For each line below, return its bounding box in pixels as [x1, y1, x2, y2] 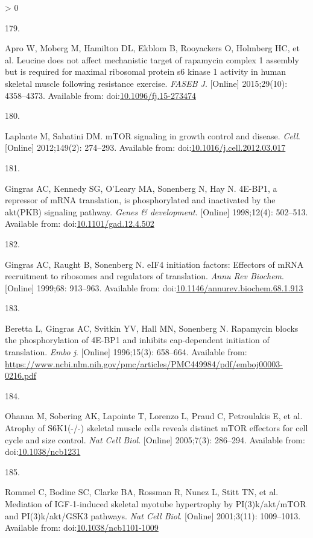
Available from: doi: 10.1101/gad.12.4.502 [5, 217, 154, 230]
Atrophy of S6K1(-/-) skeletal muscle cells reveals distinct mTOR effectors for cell [5, 422, 308, 434]
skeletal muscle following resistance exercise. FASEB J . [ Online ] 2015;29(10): [5, 77, 288, 89]
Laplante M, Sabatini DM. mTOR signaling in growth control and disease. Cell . [5, 129, 300, 142]
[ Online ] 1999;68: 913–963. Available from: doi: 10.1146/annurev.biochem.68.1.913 [5, 281, 303, 294]
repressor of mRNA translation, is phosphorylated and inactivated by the [5, 194, 276, 206]
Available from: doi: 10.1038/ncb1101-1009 [5, 521, 159, 534]
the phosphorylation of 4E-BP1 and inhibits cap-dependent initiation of [5, 334, 270, 346]
